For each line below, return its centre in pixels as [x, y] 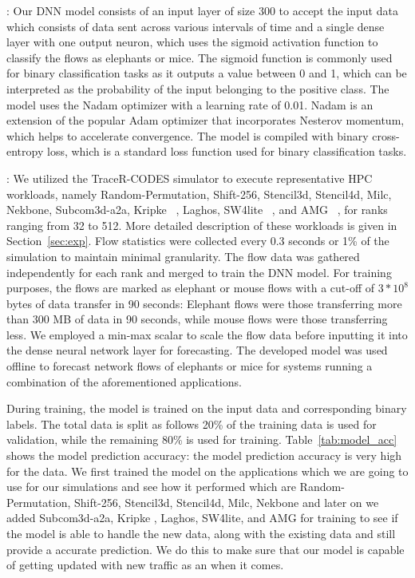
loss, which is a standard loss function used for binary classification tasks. [227, 151]
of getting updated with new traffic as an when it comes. [145, 565]
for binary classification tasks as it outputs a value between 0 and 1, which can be [207, 73]
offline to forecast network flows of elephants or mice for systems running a [190, 366]
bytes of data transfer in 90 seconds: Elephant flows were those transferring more [204, 303]
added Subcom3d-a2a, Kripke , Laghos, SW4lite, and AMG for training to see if [202, 518]
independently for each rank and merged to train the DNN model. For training [199, 272]
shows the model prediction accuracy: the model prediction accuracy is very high [204, 455]
